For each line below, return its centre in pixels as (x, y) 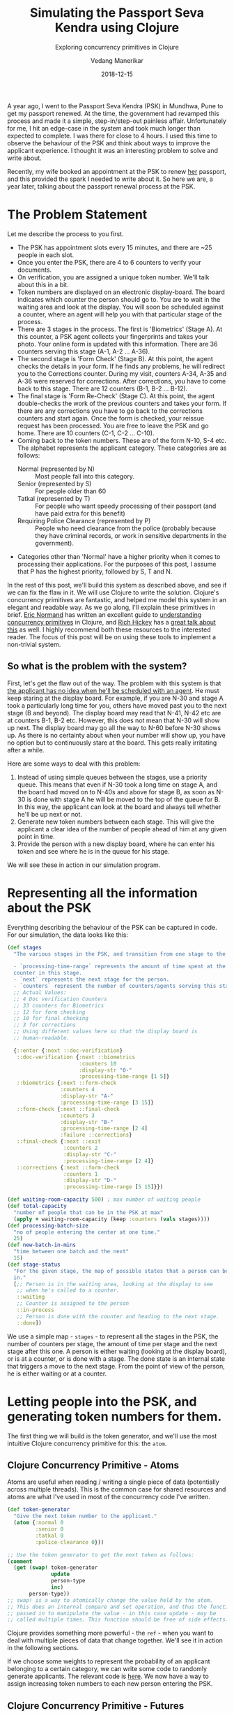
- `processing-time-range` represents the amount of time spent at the (120, 967)
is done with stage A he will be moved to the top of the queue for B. (124, 799)
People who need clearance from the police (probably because (125, 528)
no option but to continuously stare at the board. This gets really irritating (112, 743)
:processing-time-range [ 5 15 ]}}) (113, 1187)
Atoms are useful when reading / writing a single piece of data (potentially (113, 1482)
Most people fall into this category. (84, 476)
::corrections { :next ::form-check (68, 1167)
